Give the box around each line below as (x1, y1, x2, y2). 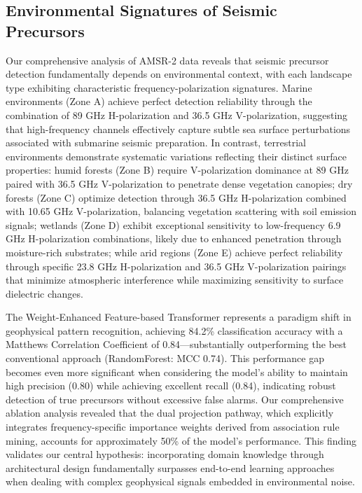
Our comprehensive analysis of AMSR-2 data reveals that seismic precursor (6, 53, 329, 67)
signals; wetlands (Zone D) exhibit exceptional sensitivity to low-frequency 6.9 (6, 217, 341, 232)
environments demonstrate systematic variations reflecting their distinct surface (6, 148, 347, 163)
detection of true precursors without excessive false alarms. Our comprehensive (6, 391, 344, 406)
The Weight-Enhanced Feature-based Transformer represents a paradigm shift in (6, 310, 351, 324)
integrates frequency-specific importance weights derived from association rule (6, 419, 340, 434)
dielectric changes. (6, 286, 83, 300)
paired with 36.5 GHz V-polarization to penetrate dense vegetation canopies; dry (6, 176, 353, 190)
